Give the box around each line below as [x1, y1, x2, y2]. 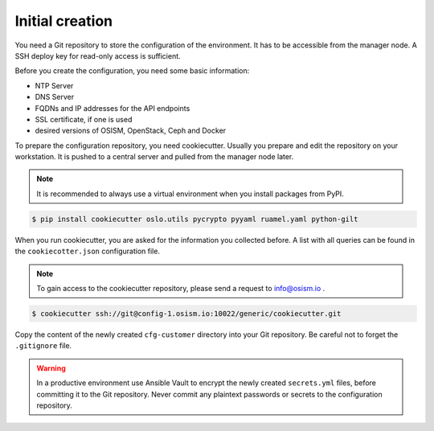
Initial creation [14, 12, 113, 30]
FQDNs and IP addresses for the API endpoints [35, 103, 190, 113]
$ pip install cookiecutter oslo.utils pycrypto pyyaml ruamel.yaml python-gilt [31, 214, 358, 224]
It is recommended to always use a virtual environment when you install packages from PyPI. [36, 189, 345, 199]
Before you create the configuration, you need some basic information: [14, 66, 250, 76]
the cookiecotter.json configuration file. [14, 246, 161, 257]
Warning [36, 363, 66, 373]
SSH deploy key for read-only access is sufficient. [14, 51, 181, 60]
